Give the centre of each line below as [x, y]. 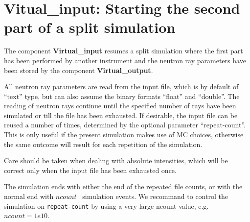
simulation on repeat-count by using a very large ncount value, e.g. [106, 206]
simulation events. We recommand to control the [155, 196]
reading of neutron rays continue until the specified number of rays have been [120, 106]
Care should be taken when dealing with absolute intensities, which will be [116, 160]
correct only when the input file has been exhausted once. [90, 170]
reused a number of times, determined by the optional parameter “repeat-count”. [125, 125]
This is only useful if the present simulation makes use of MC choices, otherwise [124, 135]
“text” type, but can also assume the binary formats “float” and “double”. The [122, 96]
